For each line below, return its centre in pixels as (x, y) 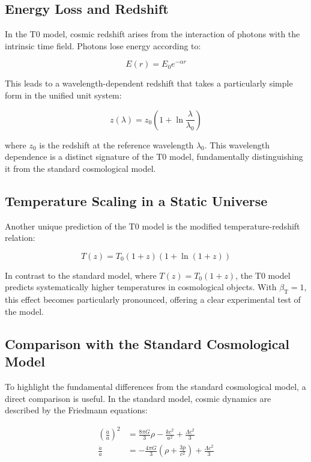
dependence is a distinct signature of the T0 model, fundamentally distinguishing (154, 157)
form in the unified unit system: (63, 95)
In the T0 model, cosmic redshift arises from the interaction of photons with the (152, 34)
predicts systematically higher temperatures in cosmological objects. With (141, 287)
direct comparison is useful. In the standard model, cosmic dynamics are (138, 398)
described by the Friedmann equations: (76, 410)
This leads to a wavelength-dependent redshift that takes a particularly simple (149, 83)
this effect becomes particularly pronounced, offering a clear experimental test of (153, 299)
